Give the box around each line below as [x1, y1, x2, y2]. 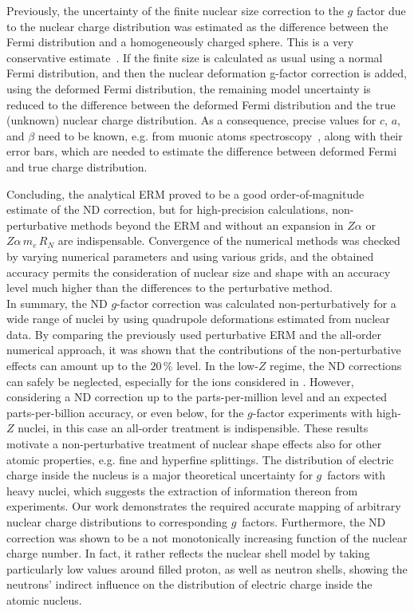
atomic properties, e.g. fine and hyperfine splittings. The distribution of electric [6, 451, 394, 467]
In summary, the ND [6, 294, 108, 311]
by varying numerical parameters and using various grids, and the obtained [6, 247, 374, 264]
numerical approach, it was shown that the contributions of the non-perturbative [6, 341, 401, 358]
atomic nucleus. [6, 591, 82, 608]
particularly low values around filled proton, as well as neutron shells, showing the [6, 560, 408, 577]
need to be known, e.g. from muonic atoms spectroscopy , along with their [37, 127, 403, 144]
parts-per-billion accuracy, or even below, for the [6, 404, 244, 420]
